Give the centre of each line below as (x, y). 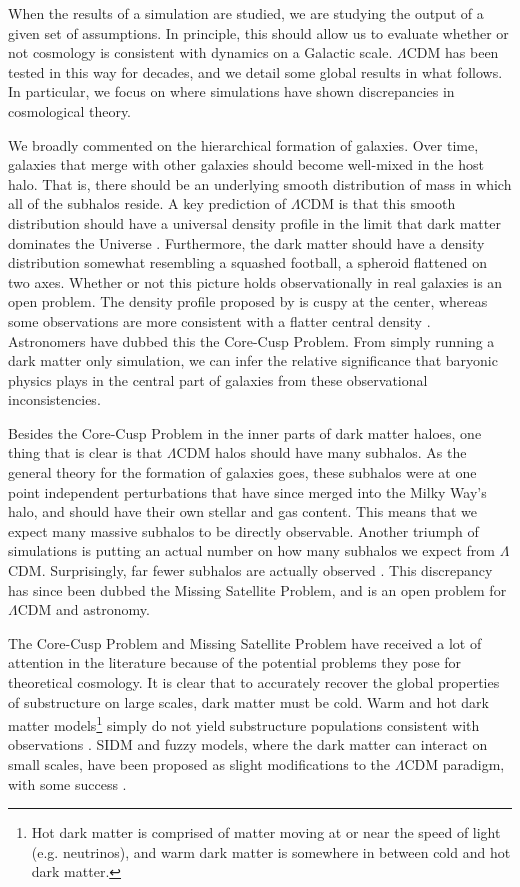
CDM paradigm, (454, 764)
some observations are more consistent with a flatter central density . (219, 320)
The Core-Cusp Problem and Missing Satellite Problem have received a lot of (245, 642)
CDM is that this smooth (378, 203)
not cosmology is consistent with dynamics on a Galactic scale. (200, 52)
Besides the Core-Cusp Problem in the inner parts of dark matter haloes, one (245, 432)
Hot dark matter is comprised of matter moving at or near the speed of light (266, 832)
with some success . (67, 783)
